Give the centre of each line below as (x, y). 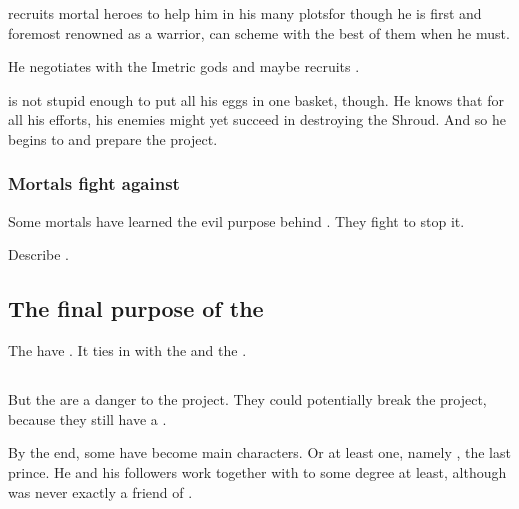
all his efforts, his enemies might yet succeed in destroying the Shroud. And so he (257, 119)
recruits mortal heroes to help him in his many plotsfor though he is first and (245, 13)
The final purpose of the (136, 308)
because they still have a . (87, 418)
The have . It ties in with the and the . (127, 350)
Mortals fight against (94, 183)
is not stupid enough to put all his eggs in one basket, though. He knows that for (256, 99)
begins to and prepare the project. (113, 138)
